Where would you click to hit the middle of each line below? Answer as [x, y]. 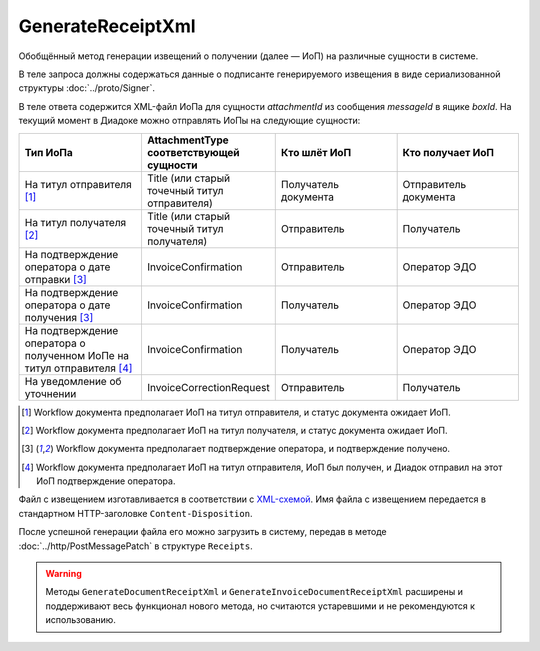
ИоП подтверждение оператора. [106, 481]
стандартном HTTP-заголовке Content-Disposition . [135, 513]
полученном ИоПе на [77, 355]
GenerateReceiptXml [107, 26]
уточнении [50, 393]
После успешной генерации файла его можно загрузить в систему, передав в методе [202, 532]
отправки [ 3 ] [55, 279]
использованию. [81, 620]
